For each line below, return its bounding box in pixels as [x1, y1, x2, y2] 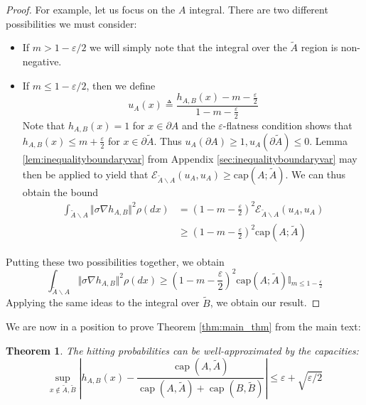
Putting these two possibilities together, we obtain [6, 254, 225, 269]
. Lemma [309, 133, 348, 148]
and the [181, 117, 215, 132]
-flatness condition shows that [222, 117, 352, 132]
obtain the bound [22, 184, 99, 199]
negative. [22, 54, 62, 68]
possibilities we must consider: [6, 16, 137, 31]
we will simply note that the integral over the [90, 40, 287, 55]
